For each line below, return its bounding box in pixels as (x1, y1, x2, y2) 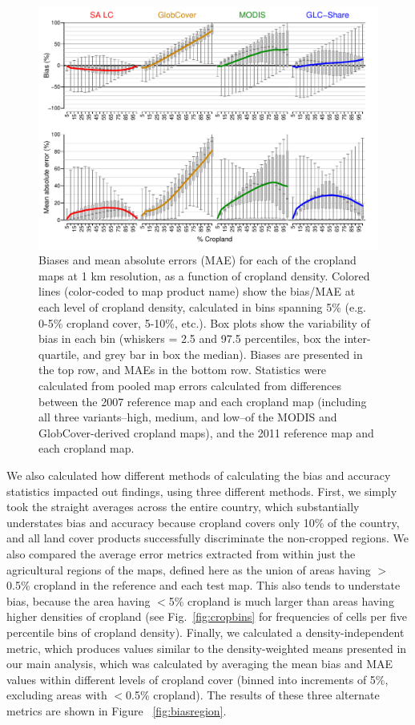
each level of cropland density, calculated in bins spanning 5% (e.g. (38, 299, 367, 316)
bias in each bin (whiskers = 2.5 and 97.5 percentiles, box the (38, 330, 340, 347)
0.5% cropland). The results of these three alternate (126, 687, 380, 703)
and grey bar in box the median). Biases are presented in (83, 345, 363, 362)
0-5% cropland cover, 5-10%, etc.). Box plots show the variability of (38, 314, 370, 331)
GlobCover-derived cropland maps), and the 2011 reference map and (38, 424, 374, 441)
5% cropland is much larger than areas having (168, 592, 394, 609)
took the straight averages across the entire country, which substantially (6, 498, 360, 515)
